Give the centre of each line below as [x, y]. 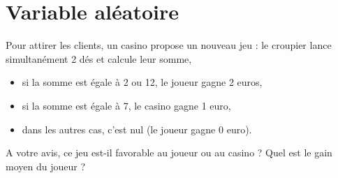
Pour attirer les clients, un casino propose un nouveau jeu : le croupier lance [169, 45]
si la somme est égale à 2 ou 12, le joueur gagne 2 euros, [142, 82]
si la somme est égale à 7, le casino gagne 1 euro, [126, 105]
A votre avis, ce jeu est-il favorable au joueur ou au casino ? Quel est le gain [169, 153]
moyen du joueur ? [45, 166]
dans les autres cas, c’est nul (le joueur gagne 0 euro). [137, 129]
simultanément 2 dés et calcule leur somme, [99, 58]
